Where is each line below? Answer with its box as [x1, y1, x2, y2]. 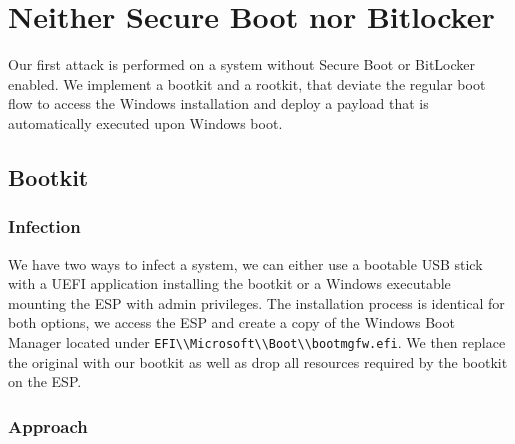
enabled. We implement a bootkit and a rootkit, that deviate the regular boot [8, 73, 486, 94]
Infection [8, 214, 81, 239]
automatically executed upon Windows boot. [8, 112, 283, 133]
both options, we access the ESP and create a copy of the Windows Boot [8, 312, 455, 333]
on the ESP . [8, 371, 82, 392]
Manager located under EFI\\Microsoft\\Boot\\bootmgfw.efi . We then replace [8, 331, 506, 352]
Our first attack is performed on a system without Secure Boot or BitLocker [8, 54, 476, 75]
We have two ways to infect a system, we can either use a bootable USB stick [8, 253, 483, 274]
